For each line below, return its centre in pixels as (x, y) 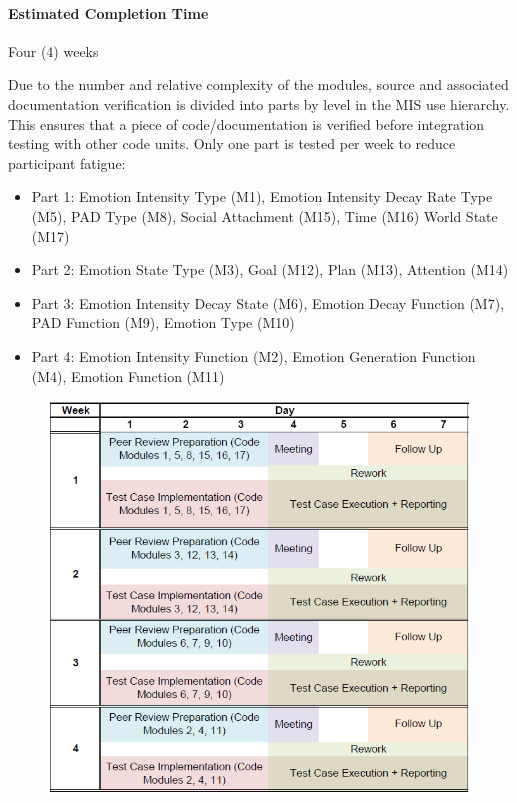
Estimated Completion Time (108, 12)
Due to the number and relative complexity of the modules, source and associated (258, 84)
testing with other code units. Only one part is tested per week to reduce (232, 143)
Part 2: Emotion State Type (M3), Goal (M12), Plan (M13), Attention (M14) (270, 269)
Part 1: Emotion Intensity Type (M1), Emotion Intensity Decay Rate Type (262, 196)
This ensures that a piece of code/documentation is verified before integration (246, 123)
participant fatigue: (67, 162)
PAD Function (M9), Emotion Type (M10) (163, 322)
